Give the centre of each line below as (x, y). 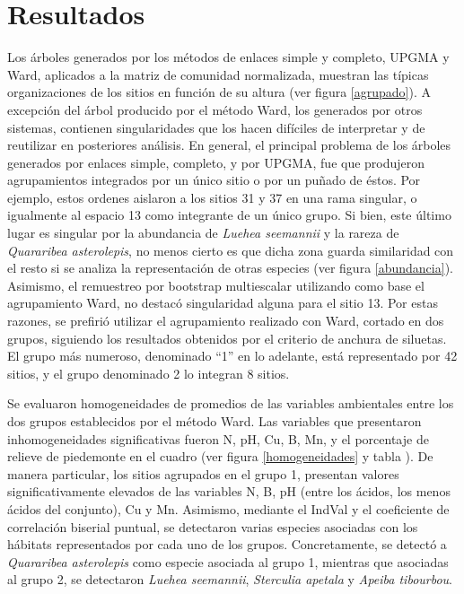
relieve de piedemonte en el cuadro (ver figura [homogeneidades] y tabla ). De (220, 456)
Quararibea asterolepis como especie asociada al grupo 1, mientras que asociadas (228, 561)
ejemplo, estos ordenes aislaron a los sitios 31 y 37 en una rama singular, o (212, 197)
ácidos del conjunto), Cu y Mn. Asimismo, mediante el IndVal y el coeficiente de (228, 508)
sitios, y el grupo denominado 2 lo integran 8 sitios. (149, 373)
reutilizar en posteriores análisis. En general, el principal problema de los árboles (229, 145)
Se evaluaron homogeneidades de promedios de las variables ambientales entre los (231, 403)
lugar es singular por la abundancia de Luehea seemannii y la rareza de (203, 233)
